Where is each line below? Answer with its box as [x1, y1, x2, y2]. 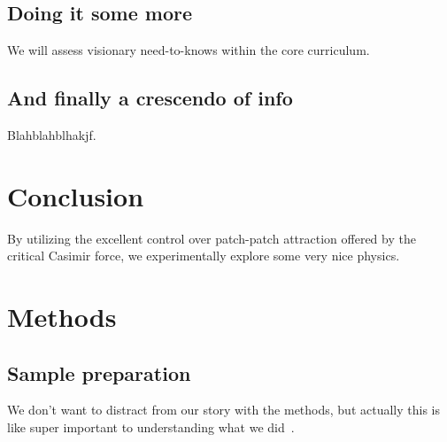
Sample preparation [7, 359, 191, 386]
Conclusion [7, 177, 144, 213]
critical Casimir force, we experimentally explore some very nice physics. [7, 246, 400, 265]
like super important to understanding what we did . [7, 418, 295, 437]
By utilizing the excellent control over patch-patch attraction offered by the [7, 229, 416, 247]
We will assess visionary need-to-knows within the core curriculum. [7, 41, 370, 59]
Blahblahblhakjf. [7, 126, 96, 143]
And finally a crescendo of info [7, 84, 293, 112]
